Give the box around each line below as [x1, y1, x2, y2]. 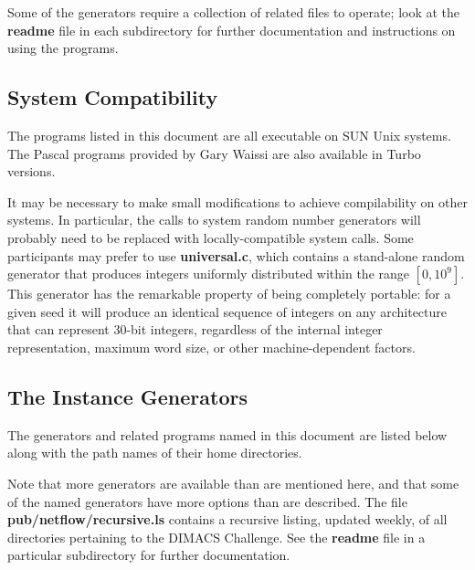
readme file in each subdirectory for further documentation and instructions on [7, 20, 456, 39]
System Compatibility [7, 83, 218, 111]
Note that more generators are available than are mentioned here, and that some [7, 473, 459, 492]
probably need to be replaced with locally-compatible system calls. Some [7, 227, 414, 247]
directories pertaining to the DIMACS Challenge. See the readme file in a [7, 527, 426, 546]
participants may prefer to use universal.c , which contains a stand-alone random [7, 246, 465, 265]
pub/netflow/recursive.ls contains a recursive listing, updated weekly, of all [7, 510, 448, 529]
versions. [7, 162, 56, 181]
